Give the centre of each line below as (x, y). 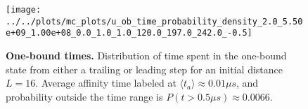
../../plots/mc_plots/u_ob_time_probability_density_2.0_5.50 (154, 21)
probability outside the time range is (84, 96)
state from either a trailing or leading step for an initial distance (145, 69)
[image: (24, 10)
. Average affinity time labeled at (106, 83)
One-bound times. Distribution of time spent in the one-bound (146, 55)
